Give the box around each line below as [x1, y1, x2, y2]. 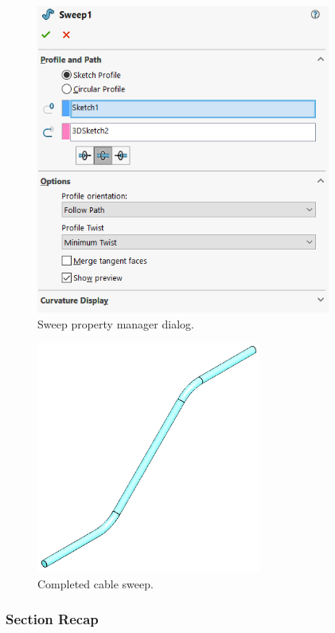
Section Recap [6, 609, 99, 629]
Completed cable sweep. [37, 575, 154, 592]
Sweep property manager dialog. [37, 315, 194, 332]
